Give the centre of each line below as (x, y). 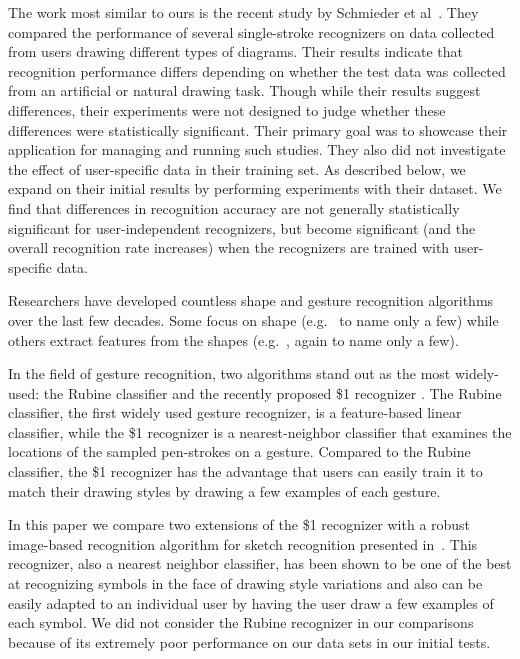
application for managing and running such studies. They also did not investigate (257, 149)
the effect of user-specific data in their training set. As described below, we (237, 168)
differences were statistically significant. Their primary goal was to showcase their (258, 129)
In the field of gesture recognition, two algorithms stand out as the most (229, 373)
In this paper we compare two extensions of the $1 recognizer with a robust (239, 524)
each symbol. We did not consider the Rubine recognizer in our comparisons (241, 622)
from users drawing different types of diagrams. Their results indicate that (235, 51)
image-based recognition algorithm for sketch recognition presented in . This (243, 543)
